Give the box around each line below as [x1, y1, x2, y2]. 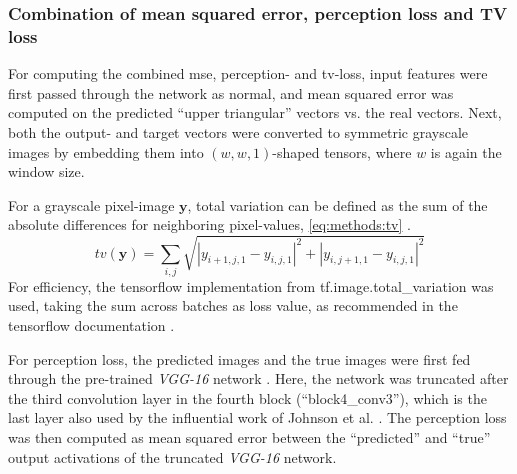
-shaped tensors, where [272, 141, 412, 162]
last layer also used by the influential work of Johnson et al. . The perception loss [8, 407, 507, 428]
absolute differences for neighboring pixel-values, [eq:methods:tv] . [8, 214, 411, 235]
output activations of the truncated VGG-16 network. [8, 446, 337, 467]
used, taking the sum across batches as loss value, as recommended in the [8, 295, 458, 316]
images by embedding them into [8, 141, 204, 162]
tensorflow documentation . [8, 315, 175, 336]
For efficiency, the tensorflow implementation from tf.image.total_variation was [8, 275, 494, 296]
